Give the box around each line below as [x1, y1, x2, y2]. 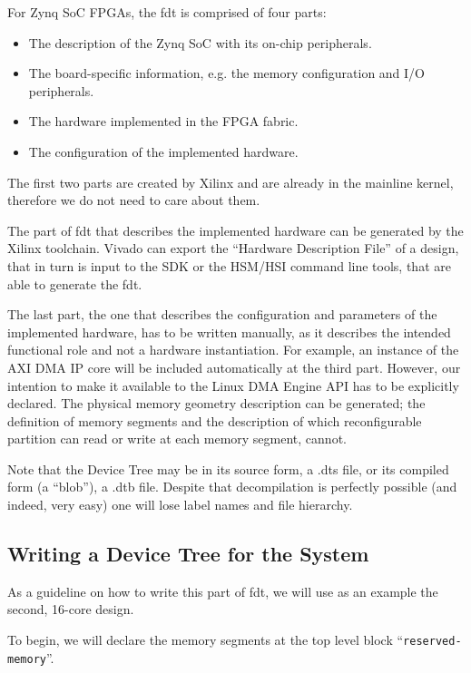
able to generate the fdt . [7, 274, 142, 293]
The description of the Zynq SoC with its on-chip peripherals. [28, 33, 372, 52]
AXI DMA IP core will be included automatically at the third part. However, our [7, 357, 461, 376]
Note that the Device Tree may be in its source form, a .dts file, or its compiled [7, 459, 449, 478]
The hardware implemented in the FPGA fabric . [28, 112, 299, 131]
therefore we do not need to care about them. [7, 190, 260, 210]
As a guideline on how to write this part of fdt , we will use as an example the [7, 581, 438, 600]
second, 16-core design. [7, 600, 134, 619]
